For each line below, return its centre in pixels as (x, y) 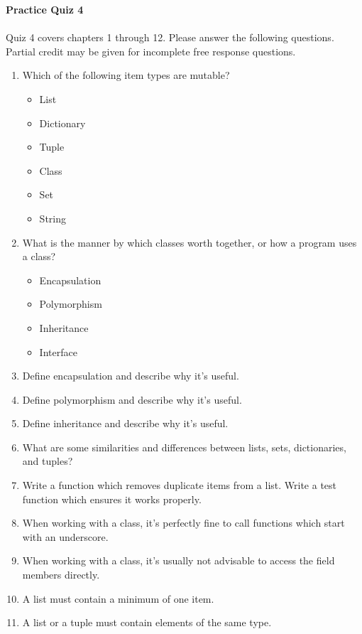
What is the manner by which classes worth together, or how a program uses (190, 242)
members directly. (61, 575)
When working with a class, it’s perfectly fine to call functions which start (183, 523)
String (53, 218)
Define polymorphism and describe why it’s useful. (132, 399)
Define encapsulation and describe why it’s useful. (131, 376)
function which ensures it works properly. (112, 499)
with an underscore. (65, 536)
